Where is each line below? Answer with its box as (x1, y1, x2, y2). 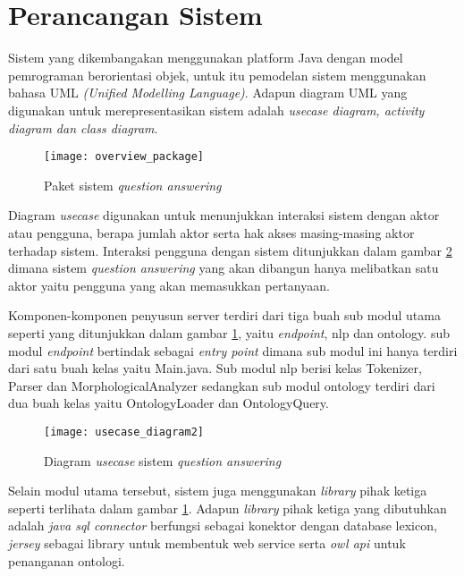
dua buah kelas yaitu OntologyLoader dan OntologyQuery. (8, 394, 329, 412)
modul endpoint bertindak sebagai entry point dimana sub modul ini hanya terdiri (8, 341, 458, 360)
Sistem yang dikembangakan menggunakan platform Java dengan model (8, 48, 403, 67)
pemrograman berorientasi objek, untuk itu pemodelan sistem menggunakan (8, 65, 426, 84)
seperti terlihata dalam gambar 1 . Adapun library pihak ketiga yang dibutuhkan (8, 498, 447, 517)
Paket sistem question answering (44, 175, 222, 194)
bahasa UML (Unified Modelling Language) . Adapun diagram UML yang (8, 83, 408, 102)
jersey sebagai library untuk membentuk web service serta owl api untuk (8, 533, 406, 552)
